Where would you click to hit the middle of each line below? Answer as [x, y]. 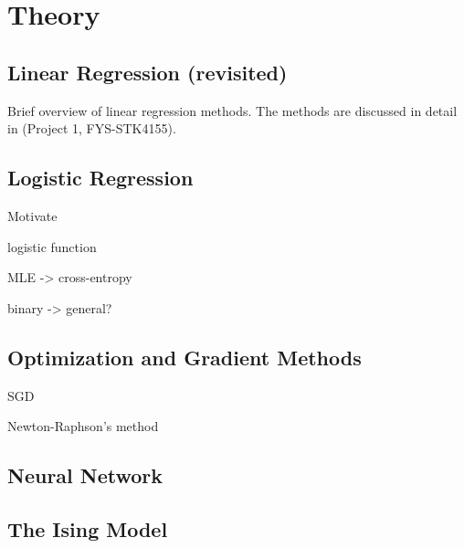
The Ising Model [88, 528]
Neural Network [85, 475]
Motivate [32, 215]
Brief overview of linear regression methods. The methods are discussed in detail [232, 110]
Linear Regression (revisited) [148, 72]
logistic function [52, 246]
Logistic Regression [100, 178]
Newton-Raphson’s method [83, 426]
